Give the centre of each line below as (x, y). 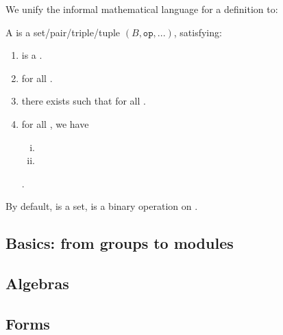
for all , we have (55, 123)
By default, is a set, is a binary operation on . (102, 206)
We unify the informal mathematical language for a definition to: (142, 9)
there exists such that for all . (84, 101)
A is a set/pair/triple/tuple (63, 32)
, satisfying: (198, 32)
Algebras (37, 283)
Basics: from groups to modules (120, 243)
